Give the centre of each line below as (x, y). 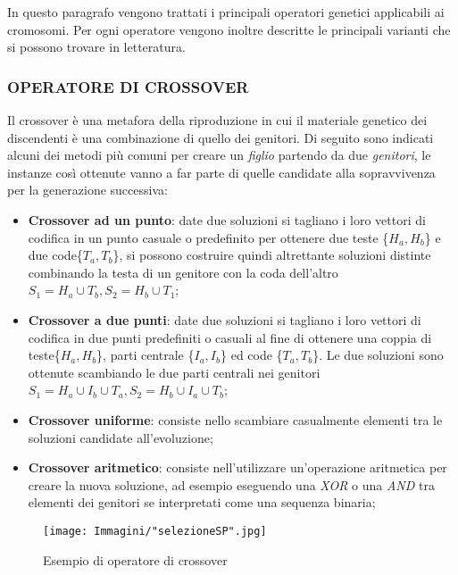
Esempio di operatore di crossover (135, 559)
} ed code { (252, 355)
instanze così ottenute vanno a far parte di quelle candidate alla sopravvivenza (221, 172)
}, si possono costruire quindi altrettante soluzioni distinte (272, 255)
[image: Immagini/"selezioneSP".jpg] (155, 531)
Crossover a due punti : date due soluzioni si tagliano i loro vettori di (225, 319)
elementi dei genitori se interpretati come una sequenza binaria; (202, 502)
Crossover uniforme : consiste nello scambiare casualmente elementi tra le (235, 419)
